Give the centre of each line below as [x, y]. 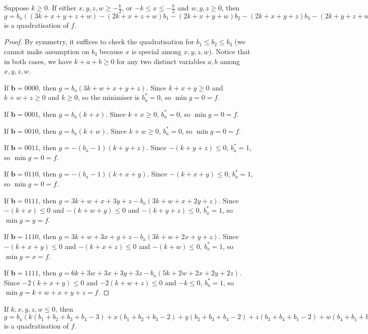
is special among [156, 51]
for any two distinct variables [161, 61]
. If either [62, 7]
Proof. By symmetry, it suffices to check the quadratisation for [99, 42]
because [111, 51]
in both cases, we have [38, 61]
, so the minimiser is [109, 97]
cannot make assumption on [47, 51]
